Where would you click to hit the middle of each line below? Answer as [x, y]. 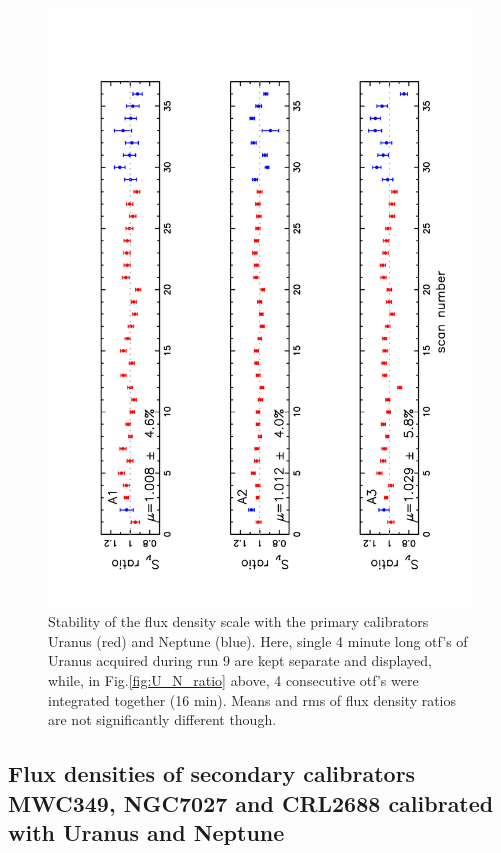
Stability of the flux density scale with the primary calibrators [238, 621]
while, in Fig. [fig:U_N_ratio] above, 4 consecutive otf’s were [233, 680]
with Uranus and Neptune [146, 832]
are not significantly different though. [162, 719]
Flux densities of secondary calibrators [212, 773]
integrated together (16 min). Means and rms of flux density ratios [252, 699]
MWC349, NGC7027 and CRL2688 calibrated [251, 802]
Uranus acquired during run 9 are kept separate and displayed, [240, 660]
